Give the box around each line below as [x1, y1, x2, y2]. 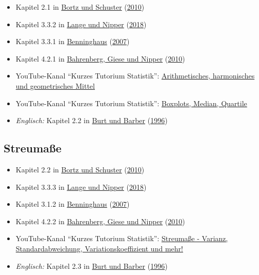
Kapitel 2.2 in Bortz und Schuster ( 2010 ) [15, 164, 145, 174]
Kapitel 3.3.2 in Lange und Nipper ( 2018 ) [15, 18, 147, 29]
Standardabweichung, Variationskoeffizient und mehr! [15, 243, 183, 253]
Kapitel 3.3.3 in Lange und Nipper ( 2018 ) [15, 181, 147, 192]
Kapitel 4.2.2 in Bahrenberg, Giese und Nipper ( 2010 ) [15, 215, 185, 226]
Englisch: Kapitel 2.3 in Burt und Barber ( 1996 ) [15, 260, 168, 271]
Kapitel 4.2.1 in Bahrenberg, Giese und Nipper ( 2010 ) [15, 53, 185, 64]
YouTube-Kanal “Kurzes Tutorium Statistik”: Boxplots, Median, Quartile [15, 97, 247, 108]
